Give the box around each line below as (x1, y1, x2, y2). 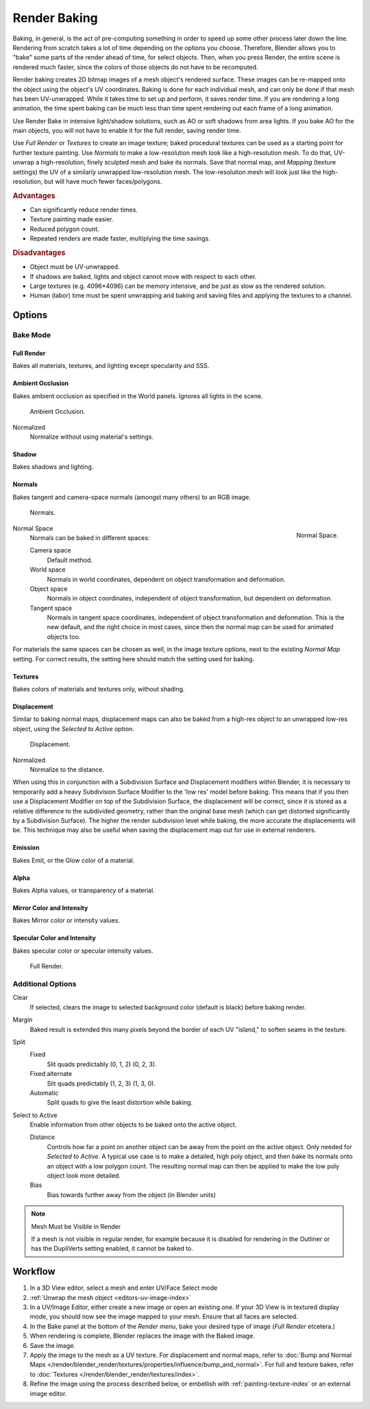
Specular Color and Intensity (12, 934, 96, 942)
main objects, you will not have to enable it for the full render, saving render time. (12, 127, 241, 135)
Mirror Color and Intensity (12, 904, 88, 912)
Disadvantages (12, 248, 66, 258)
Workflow (12, 1266, 56, 1277)
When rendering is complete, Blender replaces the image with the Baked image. (29, 1332, 255, 1340)
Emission (12, 844, 40, 852)
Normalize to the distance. (29, 765, 105, 774)
